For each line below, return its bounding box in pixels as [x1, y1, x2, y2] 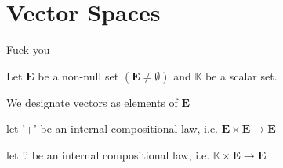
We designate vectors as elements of [6, 94, 178, 110]
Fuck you [6, 41, 50, 58]
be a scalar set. [205, 67, 278, 84]
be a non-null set [38, 67, 119, 84]
